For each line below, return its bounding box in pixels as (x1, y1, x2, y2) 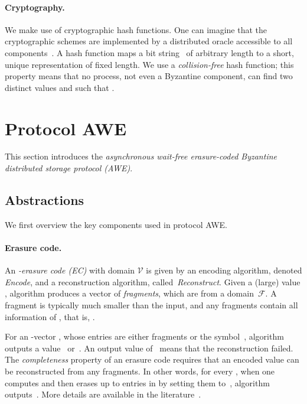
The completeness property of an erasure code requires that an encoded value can (5, 353, 299, 366)
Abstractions (5, 191, 84, 209)
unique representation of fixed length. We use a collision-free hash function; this (5, 58, 294, 70)
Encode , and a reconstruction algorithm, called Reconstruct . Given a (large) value (5, 275, 301, 288)
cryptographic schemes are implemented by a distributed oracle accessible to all (5, 35, 293, 47)
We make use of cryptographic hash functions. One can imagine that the (5, 23, 267, 35)
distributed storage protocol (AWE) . (5, 162, 133, 174)
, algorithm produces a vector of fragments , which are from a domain (5, 287, 254, 299)
